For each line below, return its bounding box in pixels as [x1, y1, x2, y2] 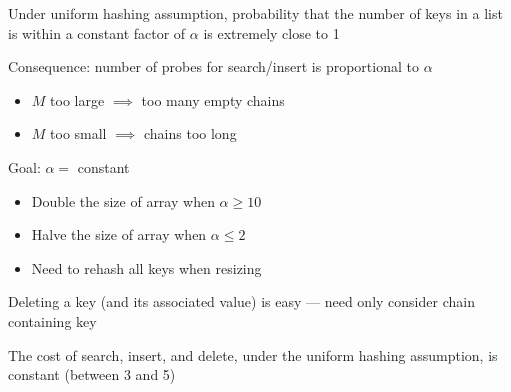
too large [50, 89, 105, 110]
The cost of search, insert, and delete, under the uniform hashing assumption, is [8, 344, 498, 365]
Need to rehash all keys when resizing [31, 257, 262, 278]
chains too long [143, 123, 237, 144]
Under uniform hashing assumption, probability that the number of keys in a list [8, 3, 503, 23]
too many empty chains [141, 89, 285, 110]
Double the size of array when [31, 190, 215, 211]
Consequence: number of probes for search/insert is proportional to [8, 56, 419, 77]
